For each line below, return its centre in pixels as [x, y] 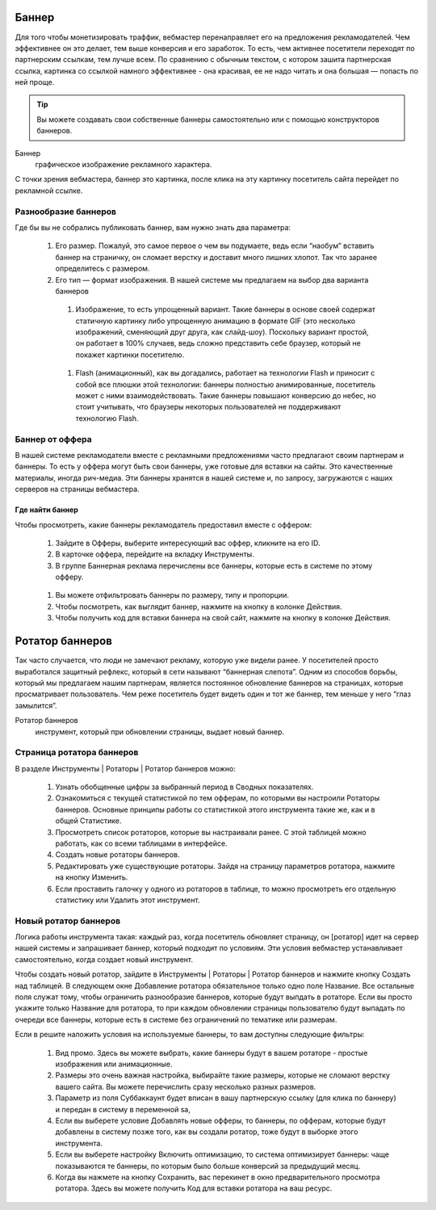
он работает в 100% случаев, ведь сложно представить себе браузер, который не [218, 343]
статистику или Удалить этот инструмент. [128, 900]
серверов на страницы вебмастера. [78, 489]
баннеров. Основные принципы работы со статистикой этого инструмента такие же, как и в [215, 809]
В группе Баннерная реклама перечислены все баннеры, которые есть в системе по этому [214, 565]
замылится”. [36, 705]
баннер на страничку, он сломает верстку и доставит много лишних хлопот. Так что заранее [216, 257]
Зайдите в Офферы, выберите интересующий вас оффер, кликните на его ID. [188, 543]
